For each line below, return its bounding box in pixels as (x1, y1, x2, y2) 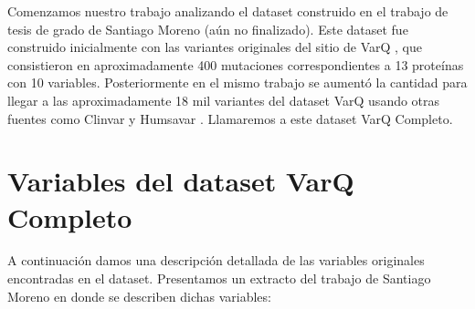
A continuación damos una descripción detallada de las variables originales (7, 251, 425, 270)
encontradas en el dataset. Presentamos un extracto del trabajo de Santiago (7, 269, 431, 288)
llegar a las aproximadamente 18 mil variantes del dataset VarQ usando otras (7, 90, 440, 109)
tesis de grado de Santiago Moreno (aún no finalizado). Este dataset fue (7, 19, 408, 38)
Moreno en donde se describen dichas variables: (7, 286, 271, 305)
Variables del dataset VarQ (7, 162, 354, 200)
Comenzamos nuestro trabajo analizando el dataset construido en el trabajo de (7, 2, 449, 20)
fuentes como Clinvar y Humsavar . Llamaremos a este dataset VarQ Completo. (7, 108, 453, 128)
